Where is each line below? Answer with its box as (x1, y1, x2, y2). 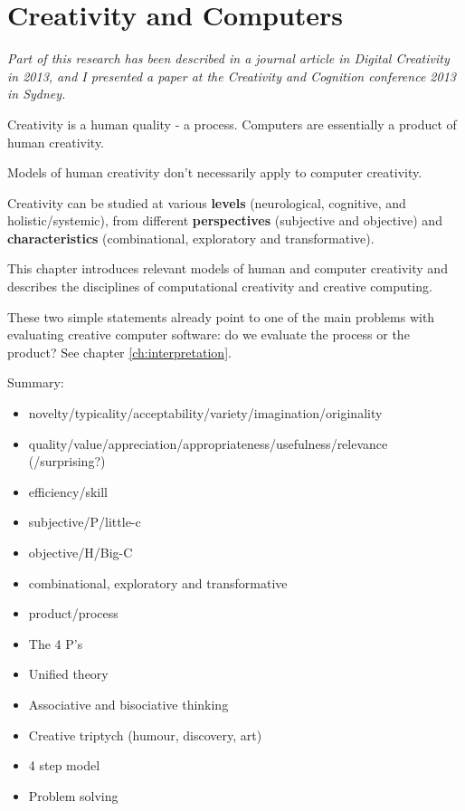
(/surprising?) (28, 452, 106, 471)
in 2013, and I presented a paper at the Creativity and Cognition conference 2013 (7, 66, 456, 85)
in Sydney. (7, 84, 66, 103)
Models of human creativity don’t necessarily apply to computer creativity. (7, 163, 422, 182)
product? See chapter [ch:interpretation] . (7, 342, 232, 361)
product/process (28, 604, 119, 623)
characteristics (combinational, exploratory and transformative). (7, 228, 375, 247)
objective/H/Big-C (28, 543, 133, 561)
